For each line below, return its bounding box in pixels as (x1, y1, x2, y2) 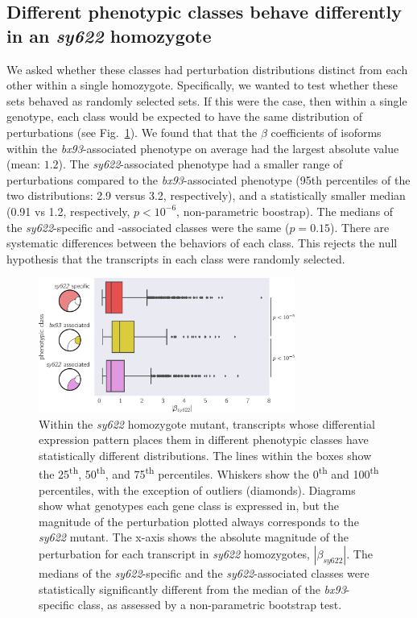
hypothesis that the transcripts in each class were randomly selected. (6, 250, 345, 267)
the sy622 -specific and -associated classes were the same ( (6, 218, 290, 235)
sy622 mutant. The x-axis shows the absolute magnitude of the (39, 529, 349, 545)
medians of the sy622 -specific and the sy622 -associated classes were (39, 564, 370, 581)
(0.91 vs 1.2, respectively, (6, 202, 130, 219)
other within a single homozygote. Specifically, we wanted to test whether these (6, 77, 398, 93)
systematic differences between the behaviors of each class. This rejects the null (6, 234, 398, 251)
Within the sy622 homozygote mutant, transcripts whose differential (39, 415, 375, 432)
